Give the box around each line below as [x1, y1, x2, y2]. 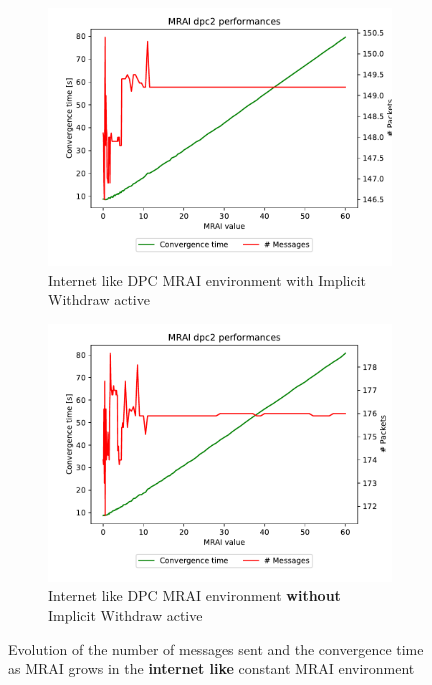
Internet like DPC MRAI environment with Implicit [48, 269, 367, 290]
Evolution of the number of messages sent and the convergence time [8, 638, 424, 659]
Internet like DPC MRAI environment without [48, 585, 341, 606]
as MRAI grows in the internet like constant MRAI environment [8, 658, 415, 679]
